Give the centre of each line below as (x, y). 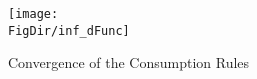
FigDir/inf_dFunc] (69, 30)
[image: (33, 14)
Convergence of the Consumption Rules (129, 62)
